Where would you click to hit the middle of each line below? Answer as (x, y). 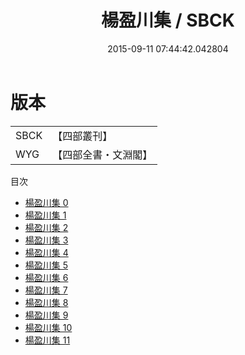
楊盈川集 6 (46, 277)
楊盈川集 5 (46, 265)
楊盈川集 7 (46, 290)
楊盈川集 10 (48, 327)
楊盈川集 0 (46, 202)
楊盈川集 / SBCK (168, 20)
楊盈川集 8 (46, 302)
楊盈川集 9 (46, 315)
